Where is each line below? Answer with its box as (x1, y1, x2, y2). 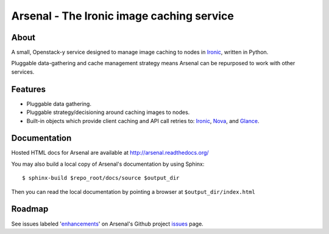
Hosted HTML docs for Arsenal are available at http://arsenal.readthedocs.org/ (11, 149, 210, 157)
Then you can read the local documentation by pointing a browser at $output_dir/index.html (11, 188, 255, 195)
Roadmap (11, 204, 49, 214)
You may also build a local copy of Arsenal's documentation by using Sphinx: (11, 160, 205, 168)
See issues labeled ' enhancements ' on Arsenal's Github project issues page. (11, 220, 203, 227)
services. (11, 68, 35, 76)
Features (11, 84, 46, 94)
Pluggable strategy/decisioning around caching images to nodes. (26, 108, 190, 116)
